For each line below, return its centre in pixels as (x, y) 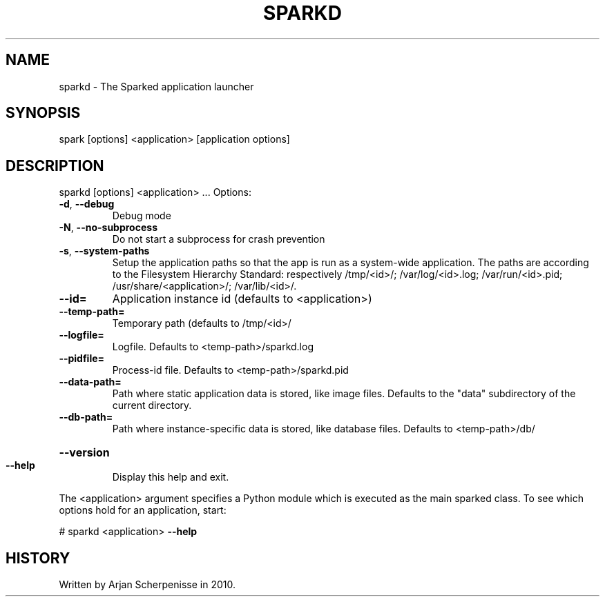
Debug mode (142, 216)
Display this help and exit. (171, 477)
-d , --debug (87, 204)
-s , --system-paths (104, 251)
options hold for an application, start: (143, 510)
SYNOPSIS (43, 113)
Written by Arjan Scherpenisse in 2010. (147, 585)
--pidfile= (82, 359)
